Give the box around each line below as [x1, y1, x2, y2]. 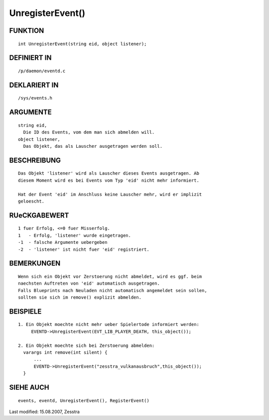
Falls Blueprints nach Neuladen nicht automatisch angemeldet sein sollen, [18, 288, 207, 293]
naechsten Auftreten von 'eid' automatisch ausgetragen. [18, 281, 160, 286]
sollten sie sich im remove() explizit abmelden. [18, 295, 142, 301]
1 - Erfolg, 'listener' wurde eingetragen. [18, 232, 132, 238]
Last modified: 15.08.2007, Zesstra [9, 409, 80, 415]
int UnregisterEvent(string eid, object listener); [18, 41, 147, 47]
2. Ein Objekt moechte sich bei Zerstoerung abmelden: [18, 342, 155, 348]
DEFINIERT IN [9, 54, 52, 62]
